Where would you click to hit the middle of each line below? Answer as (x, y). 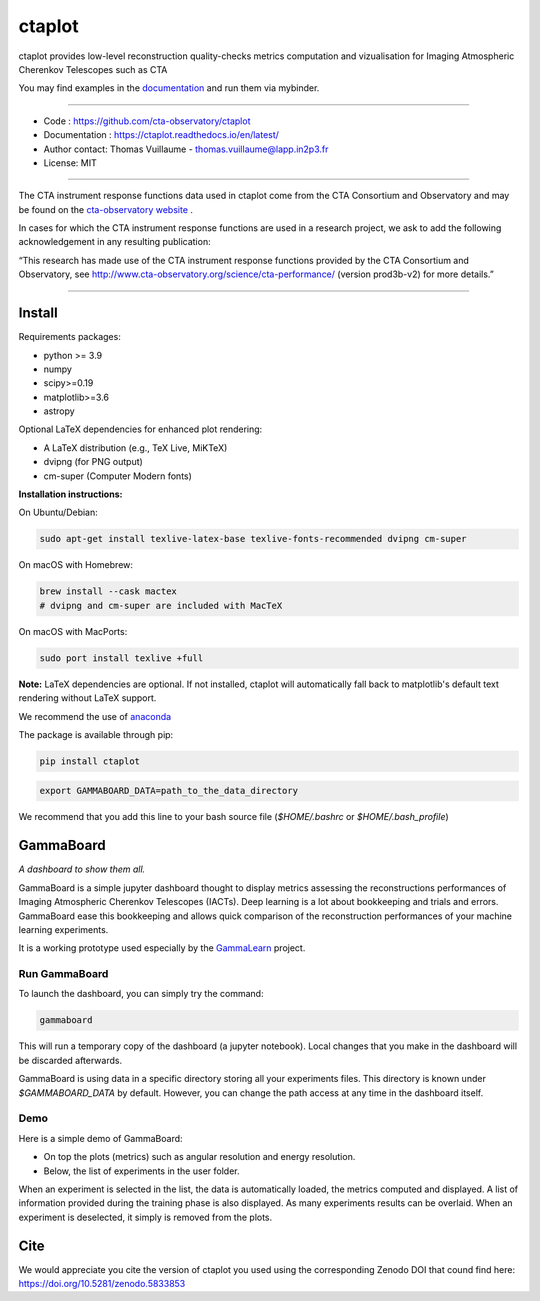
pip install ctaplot (89, 761)
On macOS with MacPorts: (73, 631)
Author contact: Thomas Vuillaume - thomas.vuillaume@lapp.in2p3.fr (186, 149)
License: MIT (70, 162)
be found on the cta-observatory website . (106, 209)
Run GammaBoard (63, 974)
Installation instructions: (70, 494)
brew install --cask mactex (108, 591)
